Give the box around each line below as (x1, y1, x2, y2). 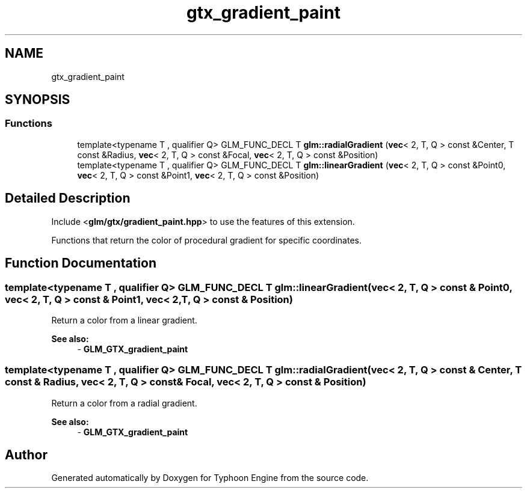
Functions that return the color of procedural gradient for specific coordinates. (51, 234, 362, 245)
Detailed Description (5, 191, 131, 206)
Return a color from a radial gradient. (51, 397, 197, 408)
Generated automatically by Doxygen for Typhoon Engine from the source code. (51, 473, 369, 483)
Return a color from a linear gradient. (51, 314, 197, 325)
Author (5, 447, 48, 463)
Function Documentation (5, 256, 156, 271)
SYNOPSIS (5, 92, 70, 108)
